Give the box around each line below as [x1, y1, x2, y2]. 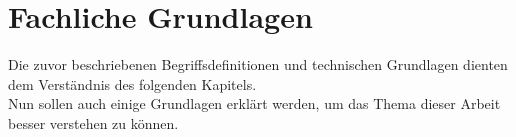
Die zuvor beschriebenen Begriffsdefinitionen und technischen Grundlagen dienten [8, 54, 508, 75]
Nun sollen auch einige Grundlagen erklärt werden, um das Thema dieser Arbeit [8, 93, 501, 114]
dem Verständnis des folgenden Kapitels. [8, 73, 257, 94]
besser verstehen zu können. [8, 112, 179, 133]
